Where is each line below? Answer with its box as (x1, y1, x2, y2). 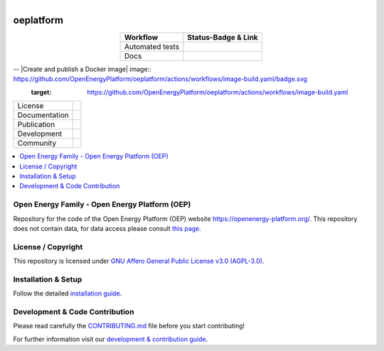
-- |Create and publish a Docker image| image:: (13, 65, 152, 74)
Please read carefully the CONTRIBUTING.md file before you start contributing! (13, 322, 245, 330)
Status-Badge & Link (187, 33, 259, 43)
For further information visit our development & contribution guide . (13, 335, 208, 343)
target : (31, 87, 52, 96)
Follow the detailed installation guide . (13, 289, 122, 298)
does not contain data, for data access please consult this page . (13, 224, 202, 232)
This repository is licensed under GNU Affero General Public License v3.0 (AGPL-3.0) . (13, 256, 265, 266)
